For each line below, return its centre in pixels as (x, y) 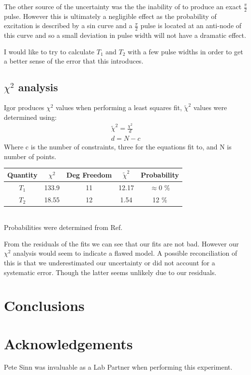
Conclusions (44, 305)
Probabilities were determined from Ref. (63, 227)
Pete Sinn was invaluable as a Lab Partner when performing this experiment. (118, 367)
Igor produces (24, 107)
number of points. (30, 156)
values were (210, 107)
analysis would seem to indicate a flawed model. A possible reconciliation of (125, 253)
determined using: (30, 117)
